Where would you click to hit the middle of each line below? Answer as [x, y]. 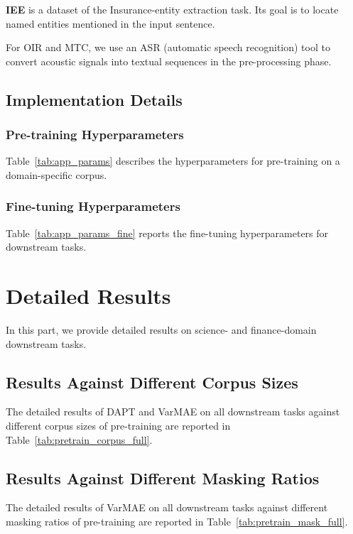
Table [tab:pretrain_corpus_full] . [79, 439]
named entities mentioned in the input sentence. [110, 23]
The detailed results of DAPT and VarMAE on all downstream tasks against [173, 412]
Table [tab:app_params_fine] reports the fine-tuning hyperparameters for [167, 233]
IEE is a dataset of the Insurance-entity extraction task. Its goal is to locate [172, 9]
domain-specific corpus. [56, 174]
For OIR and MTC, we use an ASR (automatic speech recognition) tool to [168, 47]
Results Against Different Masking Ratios [163, 478]
